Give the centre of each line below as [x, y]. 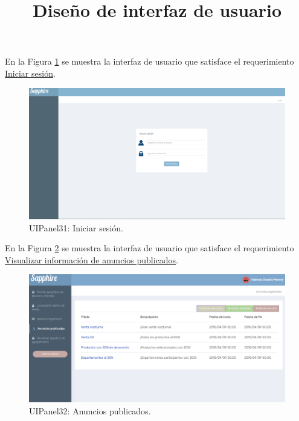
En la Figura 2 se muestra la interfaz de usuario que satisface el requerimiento [149, 248]
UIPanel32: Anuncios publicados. [90, 410]
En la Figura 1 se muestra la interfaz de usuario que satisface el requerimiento [149, 61]
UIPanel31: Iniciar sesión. [76, 227]
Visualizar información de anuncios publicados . [92, 259]
